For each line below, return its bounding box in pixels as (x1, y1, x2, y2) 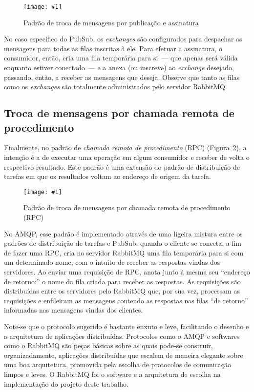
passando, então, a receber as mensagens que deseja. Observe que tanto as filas (4, 72, 240, 82)
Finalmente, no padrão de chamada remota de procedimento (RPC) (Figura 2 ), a (4, 142, 247, 153)
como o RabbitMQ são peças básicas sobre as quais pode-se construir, (4, 340, 213, 351)
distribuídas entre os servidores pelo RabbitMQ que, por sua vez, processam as (4, 286, 240, 296)
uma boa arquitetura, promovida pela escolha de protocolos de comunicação (4, 359, 232, 370)
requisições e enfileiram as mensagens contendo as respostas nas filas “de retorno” (4, 295, 248, 305)
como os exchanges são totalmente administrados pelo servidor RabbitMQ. (4, 81, 227, 92)
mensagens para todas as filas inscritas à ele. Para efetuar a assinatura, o (4, 43, 223, 53)
